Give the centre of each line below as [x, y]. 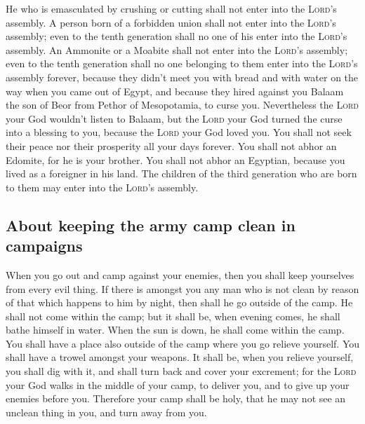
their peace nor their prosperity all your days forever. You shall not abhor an [171, 145]
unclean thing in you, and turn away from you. [106, 412]
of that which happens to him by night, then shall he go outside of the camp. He [179, 302]
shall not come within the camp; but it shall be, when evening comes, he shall [173, 316]
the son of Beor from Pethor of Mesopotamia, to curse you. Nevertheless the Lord [182, 105]
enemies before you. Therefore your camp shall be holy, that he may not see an [176, 398]
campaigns [44, 246]
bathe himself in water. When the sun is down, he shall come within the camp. [175, 330]
